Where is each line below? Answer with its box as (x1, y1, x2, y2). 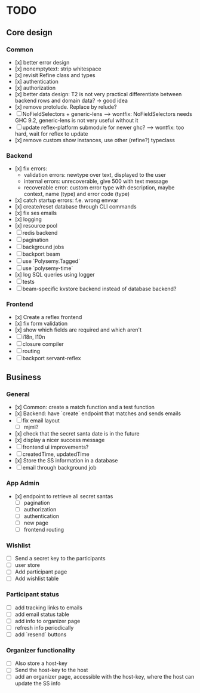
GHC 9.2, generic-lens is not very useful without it (14, 116, 139, 124)
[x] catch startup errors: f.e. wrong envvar (14, 197, 118, 204)
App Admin (6, 479, 40, 487)
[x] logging (14, 216, 42, 223)
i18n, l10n (22, 333, 45, 341)
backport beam (22, 250, 61, 257)
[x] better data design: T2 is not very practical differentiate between (14, 90, 182, 97)
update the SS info (14, 680, 61, 687)
